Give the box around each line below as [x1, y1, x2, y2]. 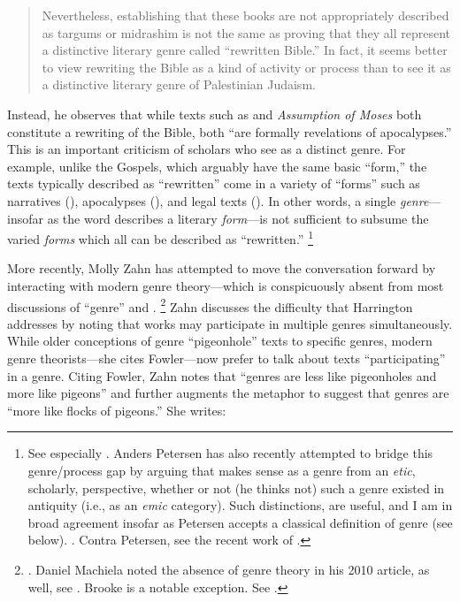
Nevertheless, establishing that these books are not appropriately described [42, 6, 449, 24]
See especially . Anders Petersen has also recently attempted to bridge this [27, 444, 433, 462]
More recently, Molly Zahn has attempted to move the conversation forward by [7, 259, 436, 278]
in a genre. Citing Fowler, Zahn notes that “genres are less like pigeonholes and [7, 366, 437, 385]
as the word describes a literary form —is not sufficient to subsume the [47, 209, 429, 227]
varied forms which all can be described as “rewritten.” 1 [7, 227, 313, 248]
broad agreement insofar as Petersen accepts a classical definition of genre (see [27, 513, 453, 531]
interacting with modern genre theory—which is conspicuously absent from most [7, 276, 444, 294]
